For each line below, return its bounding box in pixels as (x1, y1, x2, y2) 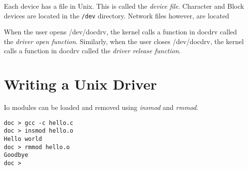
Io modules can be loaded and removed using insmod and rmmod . (4, 102, 199, 112)
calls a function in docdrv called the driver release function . (4, 46, 181, 56)
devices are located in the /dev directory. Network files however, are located (4, 10, 229, 20)
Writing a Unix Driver (4, 74, 157, 94)
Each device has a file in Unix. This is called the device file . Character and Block (4, 1, 244, 11)
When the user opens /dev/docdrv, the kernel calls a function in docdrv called (4, 27, 237, 37)
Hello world (4, 136, 42, 143)
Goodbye (4, 152, 29, 159)
